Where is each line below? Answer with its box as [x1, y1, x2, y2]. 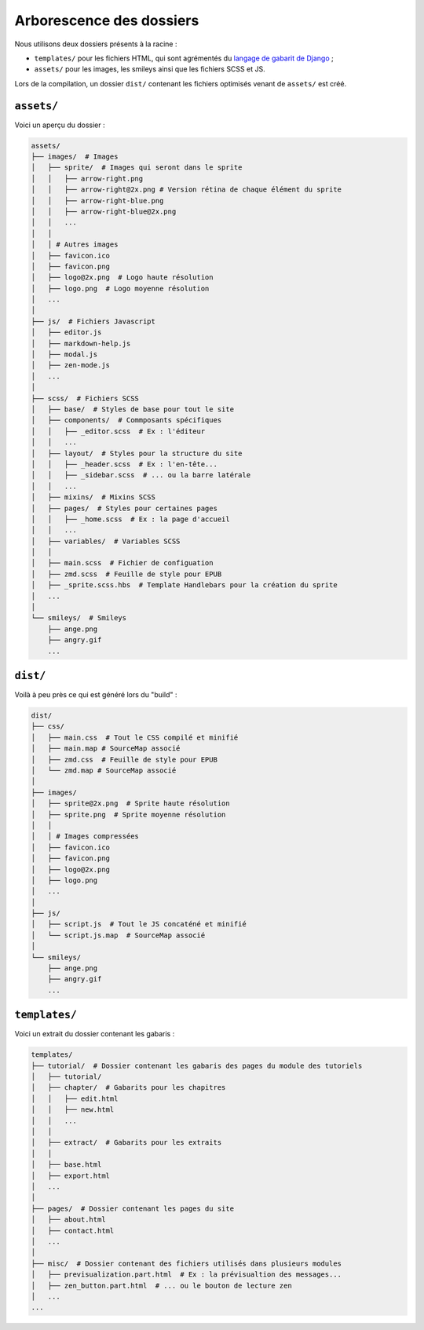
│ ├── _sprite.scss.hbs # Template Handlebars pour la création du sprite [31, 581, 338, 590]
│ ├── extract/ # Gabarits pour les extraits [31, 1138, 222, 1147]
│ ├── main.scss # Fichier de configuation [31, 558, 214, 568]
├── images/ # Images [31, 152, 119, 161]
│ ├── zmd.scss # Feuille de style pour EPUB [31, 569, 222, 579]
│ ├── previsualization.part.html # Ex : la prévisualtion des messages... [31, 1270, 342, 1279]
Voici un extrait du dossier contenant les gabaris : [14, 1029, 175, 1039]
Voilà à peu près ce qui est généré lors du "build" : [14, 690, 177, 700]
